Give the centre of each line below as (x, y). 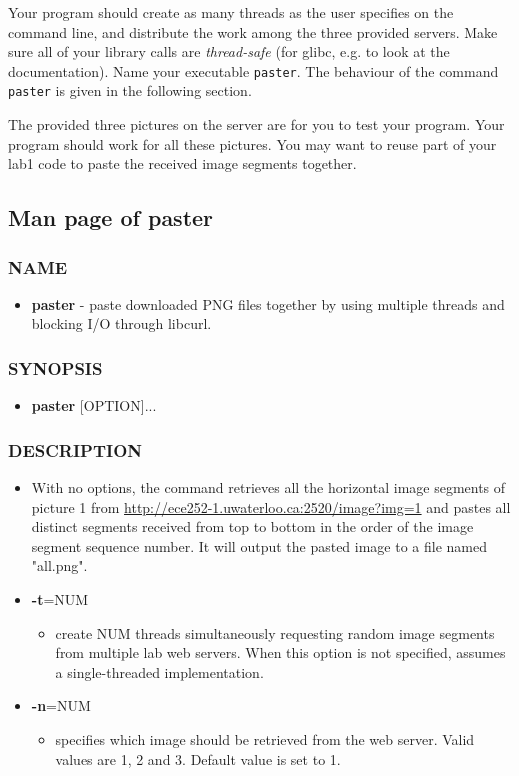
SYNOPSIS (55, 367)
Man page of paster (111, 217)
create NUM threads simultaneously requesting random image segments (275, 632)
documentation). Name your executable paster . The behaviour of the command (253, 70)
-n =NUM (61, 705)
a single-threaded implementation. (159, 671)
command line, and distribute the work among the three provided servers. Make (253, 31)
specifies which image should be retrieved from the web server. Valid (265, 739)
